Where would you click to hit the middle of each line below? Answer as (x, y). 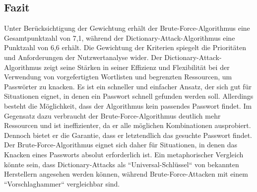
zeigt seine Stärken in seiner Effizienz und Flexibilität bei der (137, 67)
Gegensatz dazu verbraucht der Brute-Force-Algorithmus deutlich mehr (112, 115)
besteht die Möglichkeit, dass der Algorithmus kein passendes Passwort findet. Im (128, 105)
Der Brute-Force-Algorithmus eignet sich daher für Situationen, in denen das (121, 145)
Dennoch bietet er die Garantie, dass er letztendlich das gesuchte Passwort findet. (128, 135)
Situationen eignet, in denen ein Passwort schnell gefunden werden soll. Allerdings (129, 96)
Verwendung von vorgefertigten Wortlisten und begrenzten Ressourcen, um (118, 77)
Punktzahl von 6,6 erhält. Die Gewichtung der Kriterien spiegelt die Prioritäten (125, 47)
